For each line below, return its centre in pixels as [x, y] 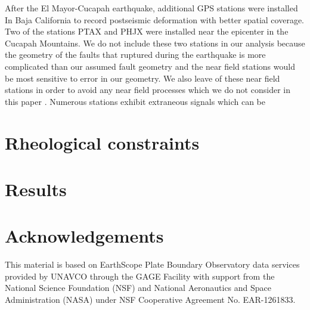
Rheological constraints [102, 142]
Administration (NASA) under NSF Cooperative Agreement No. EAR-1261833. [150, 299]
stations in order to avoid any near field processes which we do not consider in [148, 90]
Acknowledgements [84, 236]
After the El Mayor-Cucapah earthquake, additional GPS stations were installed [151, 8]
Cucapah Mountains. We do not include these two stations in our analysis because [155, 43]
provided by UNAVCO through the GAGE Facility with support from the [140, 276]
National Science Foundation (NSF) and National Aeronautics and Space [138, 288]
